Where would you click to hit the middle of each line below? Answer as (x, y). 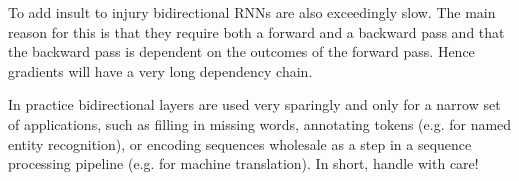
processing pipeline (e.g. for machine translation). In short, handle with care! (243, 163)
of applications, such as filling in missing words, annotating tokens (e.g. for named (260, 123)
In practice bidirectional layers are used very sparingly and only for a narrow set (254, 104)
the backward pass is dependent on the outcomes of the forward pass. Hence (241, 51)
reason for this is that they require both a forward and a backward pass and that (256, 31)
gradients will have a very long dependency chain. (160, 70)
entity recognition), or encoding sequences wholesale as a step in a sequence (240, 143)
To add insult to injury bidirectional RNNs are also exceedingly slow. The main (252, 12)
